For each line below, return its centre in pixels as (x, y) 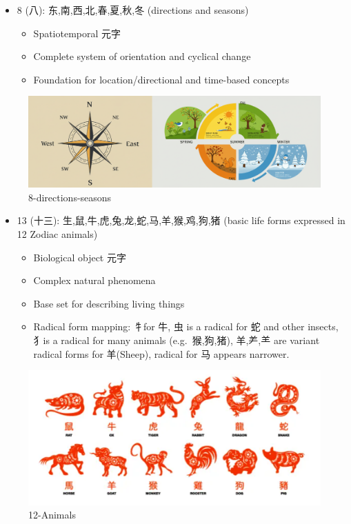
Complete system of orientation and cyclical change (142, 56)
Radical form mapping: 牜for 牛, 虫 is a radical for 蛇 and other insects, (186, 326)
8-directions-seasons (70, 197)
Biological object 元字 (80, 257)
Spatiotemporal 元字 (77, 33)
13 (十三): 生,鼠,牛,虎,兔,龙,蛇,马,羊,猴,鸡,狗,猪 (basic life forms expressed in (181, 220)
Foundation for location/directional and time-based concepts (161, 79)
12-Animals (52, 515)
